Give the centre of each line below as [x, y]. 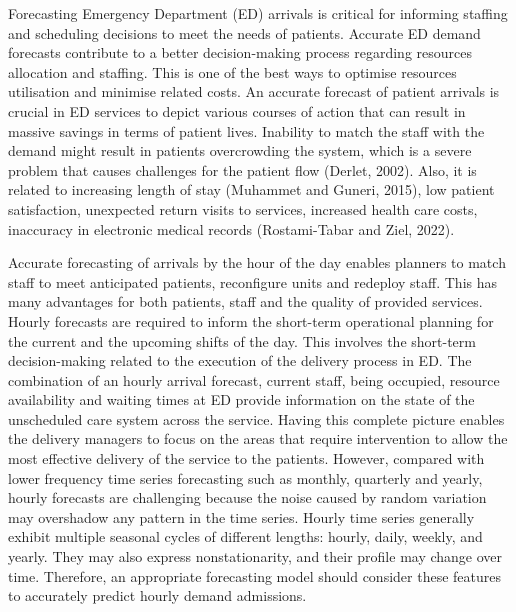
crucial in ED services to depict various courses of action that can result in [237, 110]
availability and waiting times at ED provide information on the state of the [241, 399]
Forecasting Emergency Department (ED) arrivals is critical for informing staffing [258, 13]
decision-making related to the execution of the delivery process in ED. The [240, 360]
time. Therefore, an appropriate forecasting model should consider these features [254, 575]
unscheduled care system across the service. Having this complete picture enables [256, 418]
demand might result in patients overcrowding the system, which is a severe [240, 150]
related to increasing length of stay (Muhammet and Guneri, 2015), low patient [251, 189]
